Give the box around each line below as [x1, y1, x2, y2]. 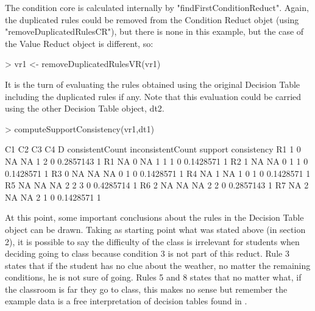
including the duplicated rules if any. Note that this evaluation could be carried [5, 90, 302, 102]
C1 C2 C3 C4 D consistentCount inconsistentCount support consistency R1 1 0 [5, 143, 301, 155]
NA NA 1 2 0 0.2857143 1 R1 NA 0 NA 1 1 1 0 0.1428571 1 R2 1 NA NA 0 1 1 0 [5, 154, 308, 167]
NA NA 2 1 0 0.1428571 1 [5, 190, 101, 203]
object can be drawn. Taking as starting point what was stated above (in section [5, 223, 306, 235]
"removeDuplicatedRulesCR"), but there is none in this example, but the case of [5, 25, 304, 38]
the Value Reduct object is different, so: [5, 37, 154, 49]
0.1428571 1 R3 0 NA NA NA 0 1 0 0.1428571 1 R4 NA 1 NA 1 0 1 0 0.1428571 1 [5, 166, 311, 179]
